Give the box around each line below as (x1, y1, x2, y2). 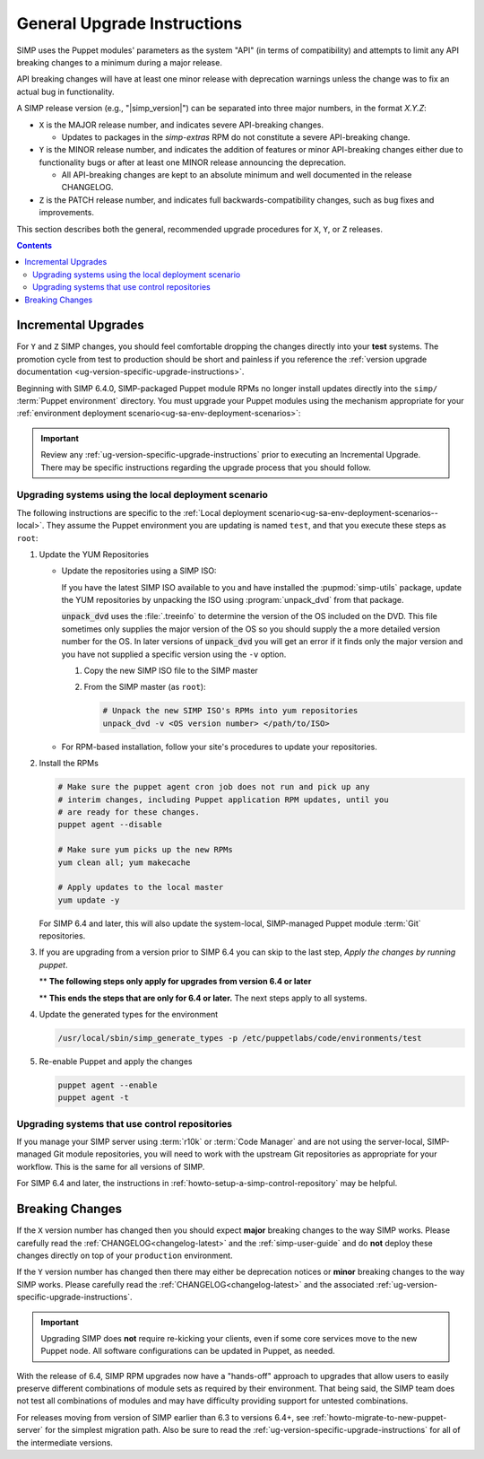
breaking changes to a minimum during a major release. (16, 57, 223, 67)
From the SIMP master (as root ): (83, 682, 206, 693)
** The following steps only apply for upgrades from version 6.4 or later (39, 976, 312, 987)
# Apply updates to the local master (57, 882, 224, 893)
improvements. (39, 207, 94, 218)
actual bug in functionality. (16, 86, 116, 97)
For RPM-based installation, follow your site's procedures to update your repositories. (61, 741, 378, 752)
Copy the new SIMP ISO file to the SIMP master (83, 665, 259, 677)
